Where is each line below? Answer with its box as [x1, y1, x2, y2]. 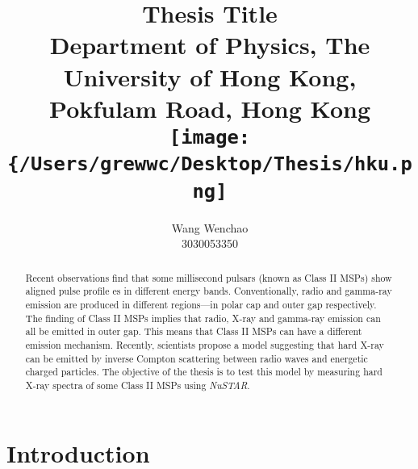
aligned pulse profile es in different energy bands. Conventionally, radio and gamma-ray [25, 284, 392, 298]
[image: [169, 125, 251, 149]
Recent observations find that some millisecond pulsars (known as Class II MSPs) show [25, 270, 392, 284]
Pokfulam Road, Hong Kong [49, 91, 370, 124]
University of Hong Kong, [63, 60, 357, 93]
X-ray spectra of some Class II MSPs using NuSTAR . [25, 378, 250, 392]
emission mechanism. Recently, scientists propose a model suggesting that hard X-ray [25, 337, 384, 351]
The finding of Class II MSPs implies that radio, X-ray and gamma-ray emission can [25, 311, 381, 325]
